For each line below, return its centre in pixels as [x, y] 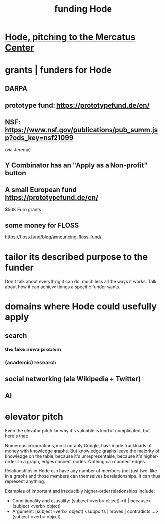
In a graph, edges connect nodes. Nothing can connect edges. [82, 462]
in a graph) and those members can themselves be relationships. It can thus [82, 476]
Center [20, 48]
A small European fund [41, 190]
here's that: [17, 436]
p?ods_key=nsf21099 [39, 138]
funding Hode [83, 9]
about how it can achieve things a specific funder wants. [63, 287]
